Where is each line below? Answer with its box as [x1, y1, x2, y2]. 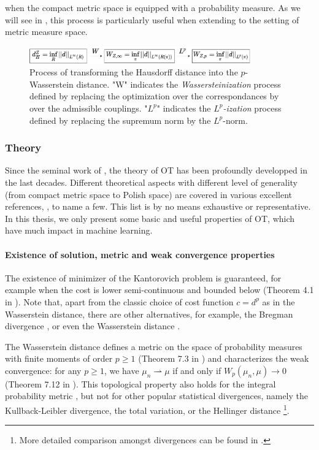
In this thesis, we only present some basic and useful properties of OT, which [5, 212, 295, 224]
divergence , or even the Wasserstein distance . [5, 319, 180, 332]
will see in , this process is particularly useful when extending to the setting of [5, 13, 299, 26]
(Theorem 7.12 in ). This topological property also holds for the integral [5, 377, 276, 390]
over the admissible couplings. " [29, 101, 148, 114]
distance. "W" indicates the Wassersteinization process [76, 77, 281, 90]
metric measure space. [5, 25, 88, 38]
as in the [262, 295, 295, 308]
